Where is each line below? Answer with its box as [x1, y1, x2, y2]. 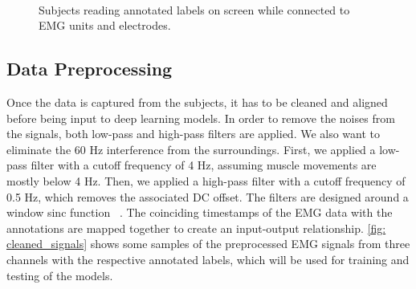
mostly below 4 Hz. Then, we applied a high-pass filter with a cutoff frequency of [6, 172, 406, 189]
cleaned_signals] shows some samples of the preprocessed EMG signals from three [6, 235, 410, 252]
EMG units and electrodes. [39, 17, 171, 34]
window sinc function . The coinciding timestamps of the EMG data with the [6, 204, 393, 221]
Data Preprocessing [6, 56, 173, 81]
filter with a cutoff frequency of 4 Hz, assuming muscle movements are [31, 157, 377, 173]
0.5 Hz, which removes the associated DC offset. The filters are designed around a [6, 188, 409, 205]
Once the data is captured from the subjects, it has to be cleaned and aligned [6, 93, 388, 110]
